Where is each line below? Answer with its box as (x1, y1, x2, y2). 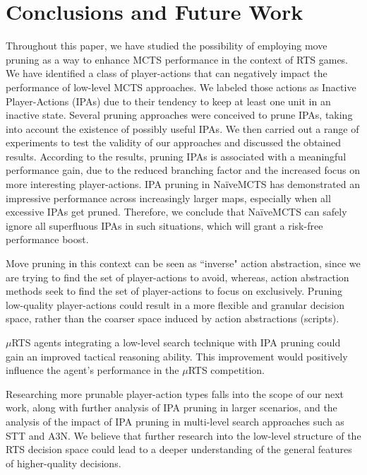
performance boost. (6, 232, 89, 247)
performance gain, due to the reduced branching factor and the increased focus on (6, 163, 361, 177)
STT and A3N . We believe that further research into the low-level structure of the (6, 428, 361, 442)
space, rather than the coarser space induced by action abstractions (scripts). (6, 311, 339, 326)
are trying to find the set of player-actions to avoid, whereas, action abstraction (6, 269, 349, 284)
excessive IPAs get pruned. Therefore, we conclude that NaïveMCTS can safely (6, 204, 347, 219)
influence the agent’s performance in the (6, 363, 179, 377)
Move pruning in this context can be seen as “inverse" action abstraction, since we (6, 256, 361, 271)
